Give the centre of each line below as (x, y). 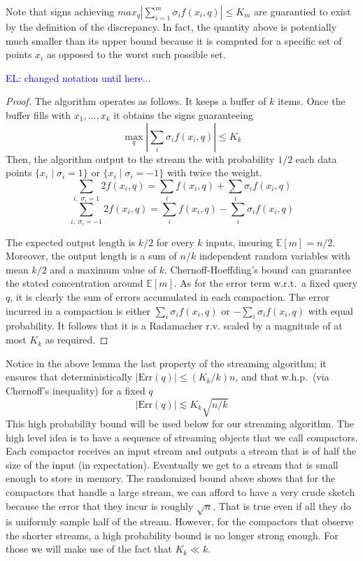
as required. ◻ (77, 340)
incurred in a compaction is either (78, 310)
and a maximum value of (103, 269)
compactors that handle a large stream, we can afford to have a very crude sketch (180, 491)
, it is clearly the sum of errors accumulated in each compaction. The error (170, 297)
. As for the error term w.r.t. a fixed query (265, 283)
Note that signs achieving (60, 11)
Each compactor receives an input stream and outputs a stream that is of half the (181, 451)
